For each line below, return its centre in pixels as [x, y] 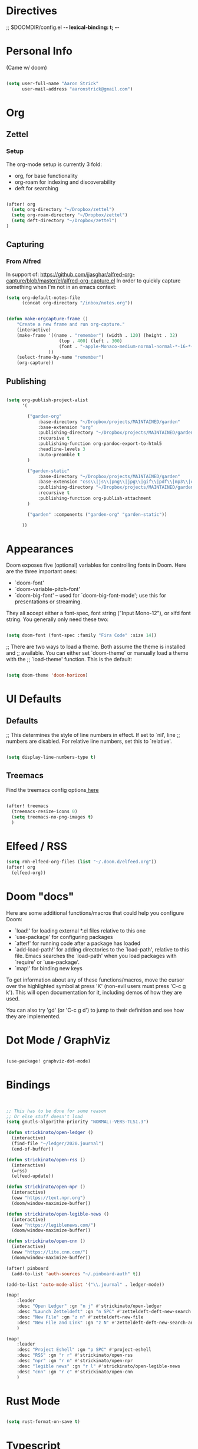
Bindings [28, 1085]
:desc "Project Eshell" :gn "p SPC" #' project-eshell [84, 1350]
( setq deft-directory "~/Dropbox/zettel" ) [64, 221]
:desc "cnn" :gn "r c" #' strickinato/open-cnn [75, 1372]
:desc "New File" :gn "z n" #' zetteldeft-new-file [80, 1317]
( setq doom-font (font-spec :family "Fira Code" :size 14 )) [82, 636]
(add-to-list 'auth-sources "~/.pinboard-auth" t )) [76, 1274]
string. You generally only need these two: [57, 619]
